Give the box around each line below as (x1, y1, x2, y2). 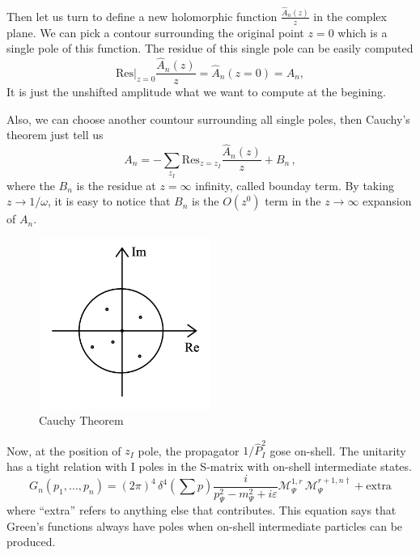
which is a (337, 23, 388, 40)
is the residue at (76, 176, 156, 193)
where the (6, 176, 55, 193)
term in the (265, 193, 321, 210)
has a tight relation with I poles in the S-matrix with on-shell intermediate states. (6, 458, 412, 475)
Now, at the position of (6, 442, 121, 459)
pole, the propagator (138, 442, 240, 459)
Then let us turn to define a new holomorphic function (6, 7, 278, 24)
